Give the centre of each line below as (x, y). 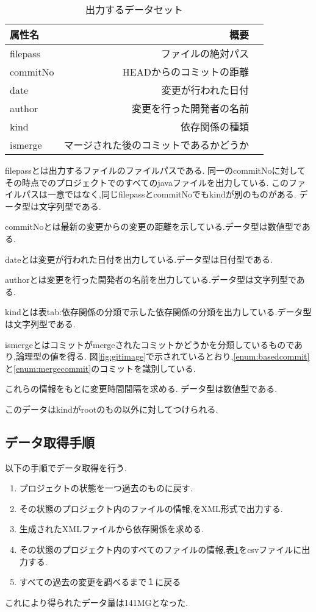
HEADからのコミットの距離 (185, 72)
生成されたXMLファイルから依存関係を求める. (111, 529)
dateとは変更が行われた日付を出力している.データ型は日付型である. (139, 259)
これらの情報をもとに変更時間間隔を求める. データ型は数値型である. (141, 389)
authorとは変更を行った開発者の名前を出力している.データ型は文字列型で (151, 279)
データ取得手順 (50, 442)
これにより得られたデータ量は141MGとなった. (97, 602)
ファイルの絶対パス (205, 53)
